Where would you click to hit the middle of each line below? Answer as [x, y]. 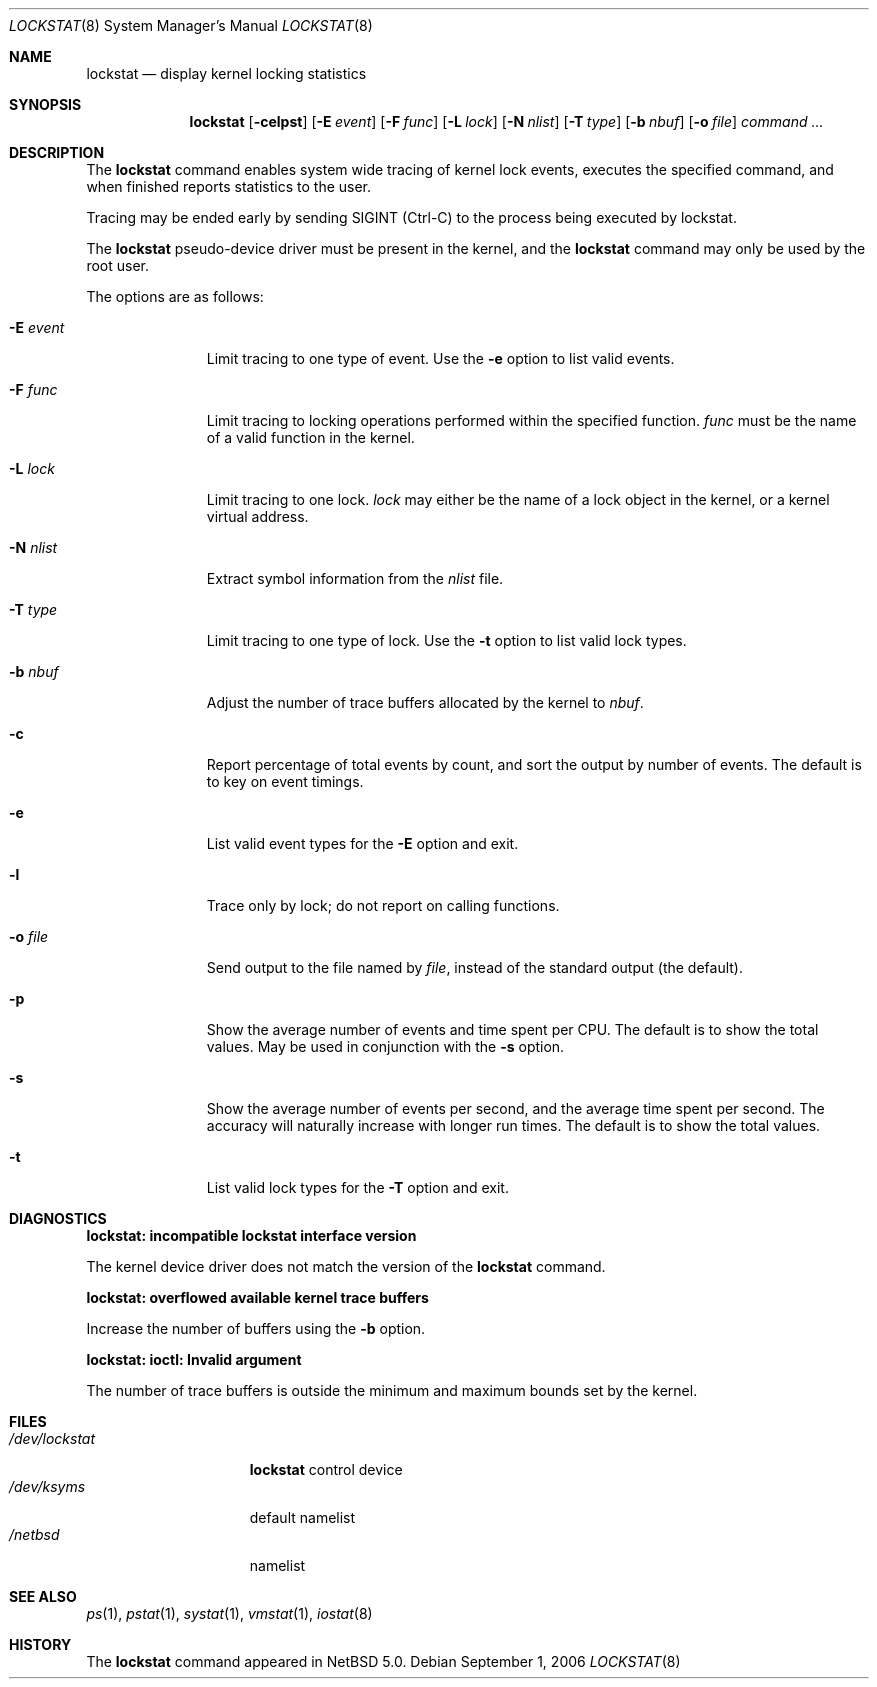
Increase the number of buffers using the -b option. [256, 1328]
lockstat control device [326, 1469]
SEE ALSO [43, 1596]
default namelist [302, 1517]
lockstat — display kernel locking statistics [226, 73]
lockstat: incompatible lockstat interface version [251, 1235]
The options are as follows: [175, 296]
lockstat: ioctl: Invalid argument [194, 1359]
